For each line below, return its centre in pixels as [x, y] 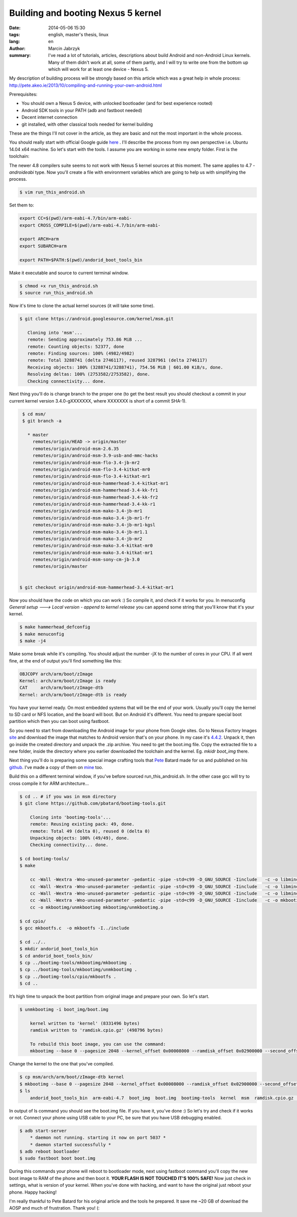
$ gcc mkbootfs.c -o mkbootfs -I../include [74, 928]
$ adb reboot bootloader [50, 1152]
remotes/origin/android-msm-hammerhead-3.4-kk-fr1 [95, 490]
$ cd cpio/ [33, 921]
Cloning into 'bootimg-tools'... [71, 817]
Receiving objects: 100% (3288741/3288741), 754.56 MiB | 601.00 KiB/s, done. [125, 367]
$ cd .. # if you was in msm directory [68, 796]
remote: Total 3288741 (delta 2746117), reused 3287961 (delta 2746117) [118, 360]
